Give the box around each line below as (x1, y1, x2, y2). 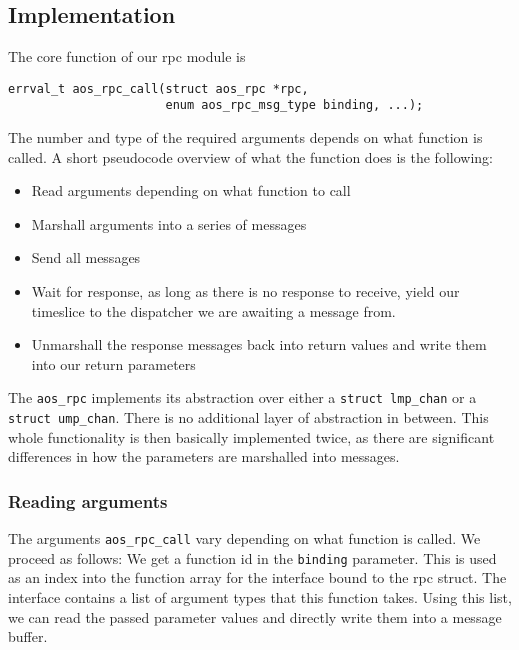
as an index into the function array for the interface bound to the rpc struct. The (8, 567, 507, 588)
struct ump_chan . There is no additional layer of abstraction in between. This (8, 407, 489, 428)
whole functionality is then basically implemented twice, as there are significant (8, 426, 495, 447)
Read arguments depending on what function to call (31, 180, 351, 201)
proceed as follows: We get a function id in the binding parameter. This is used (8, 547, 497, 568)
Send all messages (31, 247, 141, 268)
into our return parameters (31, 353, 196, 374)
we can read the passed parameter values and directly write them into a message (8, 606, 502, 627)
